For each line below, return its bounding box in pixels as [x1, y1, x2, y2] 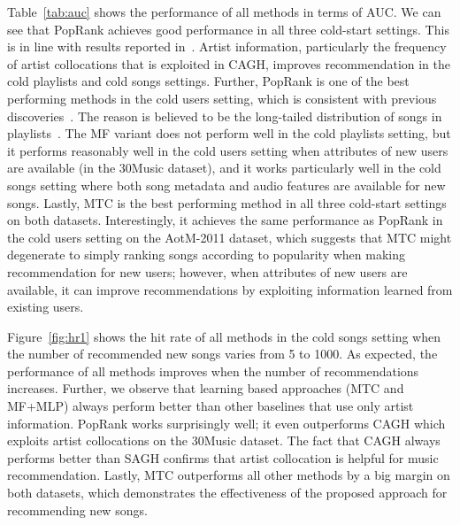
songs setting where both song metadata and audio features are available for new [7, 175, 446, 194]
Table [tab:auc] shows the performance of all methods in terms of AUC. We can [7, 3, 441, 20]
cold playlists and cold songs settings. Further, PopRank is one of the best [7, 72, 410, 90]
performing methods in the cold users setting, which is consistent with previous [7, 89, 437, 107]
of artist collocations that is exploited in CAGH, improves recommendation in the [7, 54, 451, 73]
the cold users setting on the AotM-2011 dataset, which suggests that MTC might [7, 228, 452, 246]
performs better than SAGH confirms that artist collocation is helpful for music [7, 448, 439, 467]
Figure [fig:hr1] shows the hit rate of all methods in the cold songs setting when [7, 327, 441, 345]
